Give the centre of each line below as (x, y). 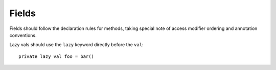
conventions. (23, 35)
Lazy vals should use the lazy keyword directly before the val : (76, 45)
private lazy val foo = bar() (56, 56)
